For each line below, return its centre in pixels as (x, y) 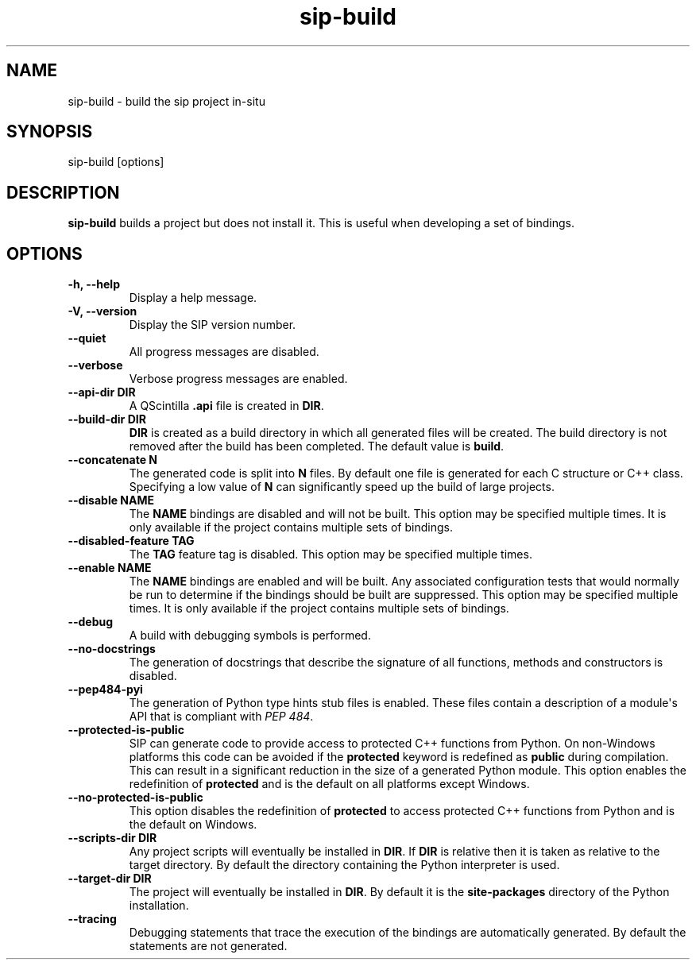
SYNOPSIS (50, 132)
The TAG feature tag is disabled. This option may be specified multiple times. (331, 554)
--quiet (87, 338)
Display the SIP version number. (213, 325)
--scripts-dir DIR (112, 838)
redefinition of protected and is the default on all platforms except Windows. (329, 784)
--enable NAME (110, 568)
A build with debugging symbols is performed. (250, 636)
